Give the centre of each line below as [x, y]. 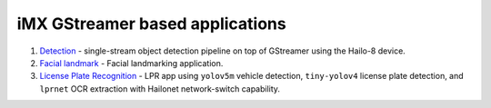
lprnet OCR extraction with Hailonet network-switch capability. [160, 88]
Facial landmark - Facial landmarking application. [131, 63]
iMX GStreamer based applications [151, 24]
